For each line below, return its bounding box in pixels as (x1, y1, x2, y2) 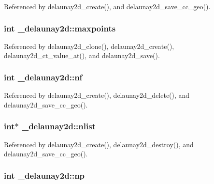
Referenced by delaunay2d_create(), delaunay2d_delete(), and (4, 90, 190, 100)
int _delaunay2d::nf (4, 71, 83, 83)
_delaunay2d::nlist (21, 120, 96, 132)
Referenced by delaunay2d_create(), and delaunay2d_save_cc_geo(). (4, 1, 211, 11)
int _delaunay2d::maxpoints (4, 22, 116, 34)
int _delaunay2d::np (4, 169, 85, 181)
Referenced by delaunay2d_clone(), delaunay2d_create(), (4, 41, 174, 51)
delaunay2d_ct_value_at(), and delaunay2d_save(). (4, 50, 160, 61)
